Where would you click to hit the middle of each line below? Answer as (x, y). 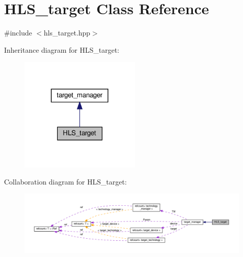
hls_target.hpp (67, 33)
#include (18, 33)
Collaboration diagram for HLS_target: (66, 181)
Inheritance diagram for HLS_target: (62, 49)
